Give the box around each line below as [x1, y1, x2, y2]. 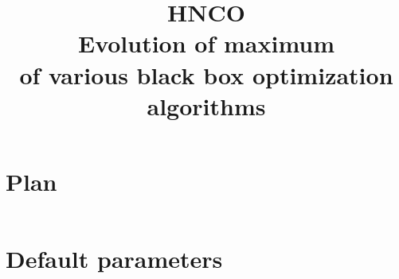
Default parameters [6, 242, 223, 275]
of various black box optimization [19, 58, 393, 91]
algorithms [147, 89, 266, 122]
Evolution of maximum [77, 27, 335, 60]
